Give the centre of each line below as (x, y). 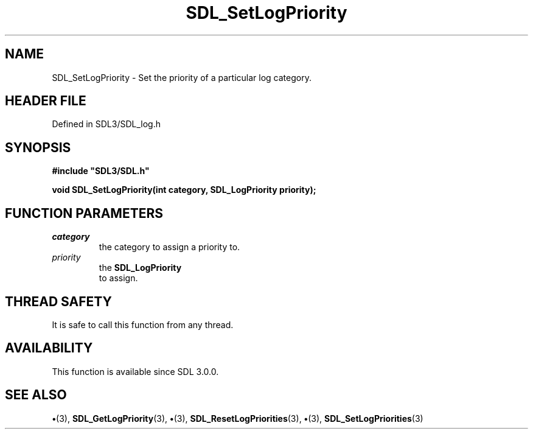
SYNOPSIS (38, 147)
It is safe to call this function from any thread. (143, 324)
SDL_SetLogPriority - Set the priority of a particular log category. (182, 77)
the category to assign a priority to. (169, 247)
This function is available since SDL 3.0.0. (135, 371)
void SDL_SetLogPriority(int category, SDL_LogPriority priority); (184, 190)
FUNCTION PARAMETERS (84, 213)
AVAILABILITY (49, 348)
